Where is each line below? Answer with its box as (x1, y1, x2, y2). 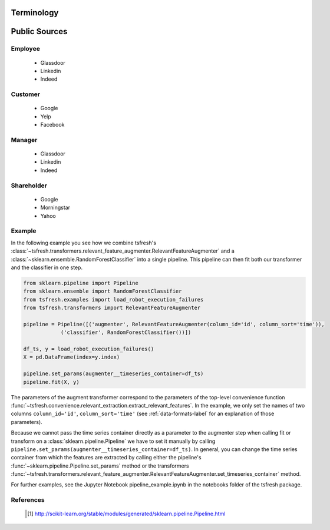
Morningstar (40, 204, 71, 211)
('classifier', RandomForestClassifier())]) (60, 329, 192, 336)
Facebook (40, 121, 65, 128)
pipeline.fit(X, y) (23, 379, 80, 385)
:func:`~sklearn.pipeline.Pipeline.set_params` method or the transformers (11, 462, 189, 469)
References (11, 496, 45, 504)
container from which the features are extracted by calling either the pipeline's (11, 454, 202, 461)
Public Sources (11, 26, 68, 37)
